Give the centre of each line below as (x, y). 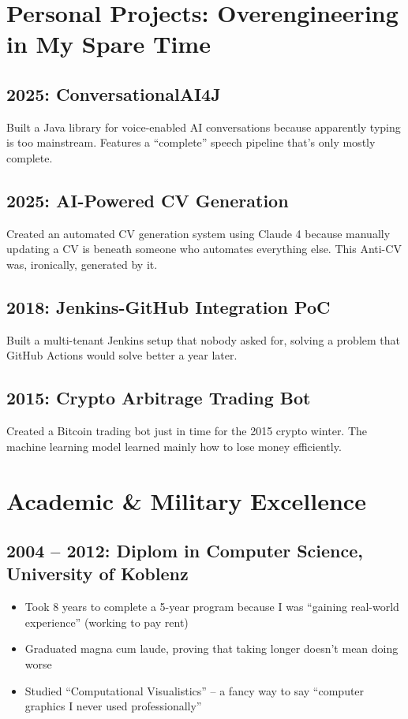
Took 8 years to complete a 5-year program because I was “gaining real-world (212, 607)
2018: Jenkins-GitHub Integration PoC (168, 306)
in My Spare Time (109, 44)
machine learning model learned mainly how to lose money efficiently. (174, 446)
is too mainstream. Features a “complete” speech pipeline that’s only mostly (191, 142)
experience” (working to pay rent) (107, 622)
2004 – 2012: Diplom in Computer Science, (185, 551)
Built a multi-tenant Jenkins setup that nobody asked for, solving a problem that (203, 339)
